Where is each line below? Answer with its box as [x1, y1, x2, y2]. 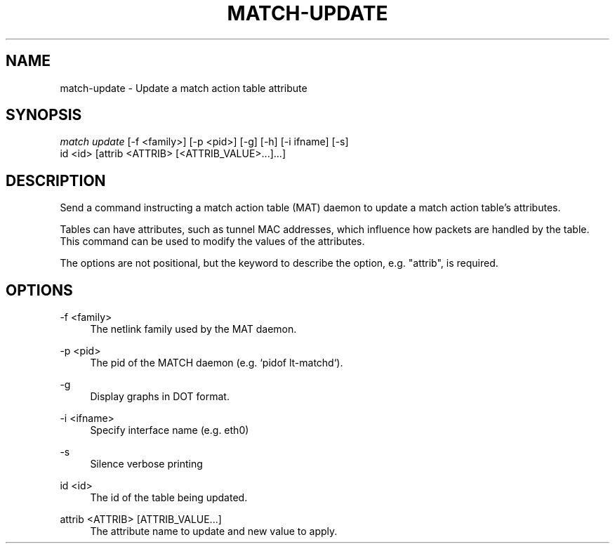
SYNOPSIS [6, 106, 82, 124]
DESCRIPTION [6, 171, 106, 190]
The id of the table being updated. [90, 491, 248, 504]
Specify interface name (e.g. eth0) [90, 424, 249, 437]
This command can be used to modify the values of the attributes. [60, 235, 365, 248]
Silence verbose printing [90, 458, 203, 470]
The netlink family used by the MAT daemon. [90, 323, 297, 336]
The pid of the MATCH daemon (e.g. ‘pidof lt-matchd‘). [90, 357, 343, 369]
